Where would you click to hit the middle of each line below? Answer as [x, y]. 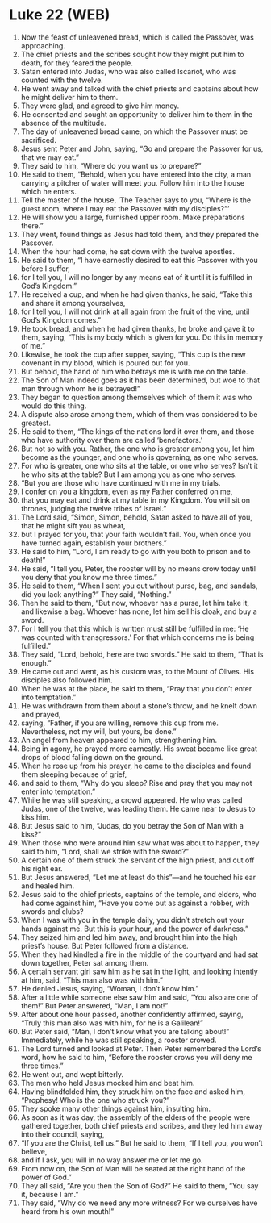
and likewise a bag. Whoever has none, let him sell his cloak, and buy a [139, 611]
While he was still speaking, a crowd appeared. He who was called [131, 799]
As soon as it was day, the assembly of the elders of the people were [135, 1117]
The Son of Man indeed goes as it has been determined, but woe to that [140, 380]
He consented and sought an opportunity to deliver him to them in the [137, 114]
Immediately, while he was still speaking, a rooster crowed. [119, 1040]
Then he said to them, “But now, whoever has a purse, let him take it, [135, 603]
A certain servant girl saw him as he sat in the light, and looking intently [140, 971]
